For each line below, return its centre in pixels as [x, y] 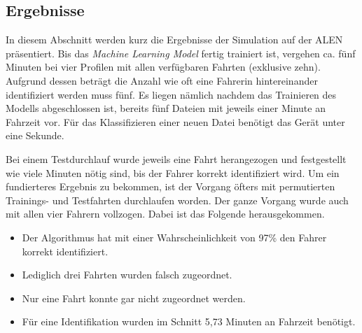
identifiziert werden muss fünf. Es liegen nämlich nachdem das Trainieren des [171, 94]
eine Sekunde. [35, 135]
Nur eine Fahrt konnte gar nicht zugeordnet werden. [134, 298]
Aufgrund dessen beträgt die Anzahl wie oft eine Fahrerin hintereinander [162, 80]
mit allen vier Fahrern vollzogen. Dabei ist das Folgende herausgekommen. [165, 214]
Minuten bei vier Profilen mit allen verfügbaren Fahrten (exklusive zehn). [163, 67]
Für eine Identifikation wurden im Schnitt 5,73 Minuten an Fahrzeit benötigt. [189, 321]
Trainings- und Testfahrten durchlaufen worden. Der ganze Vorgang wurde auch [177, 200]
